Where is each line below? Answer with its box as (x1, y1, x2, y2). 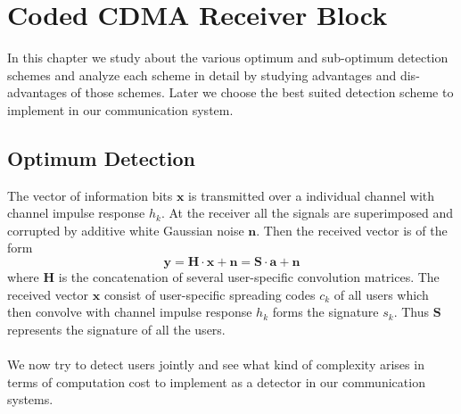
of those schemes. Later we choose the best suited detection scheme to (70, 83, 454, 102)
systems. (7, 390, 54, 409)
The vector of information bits (7, 186, 173, 204)
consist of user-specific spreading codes (103, 285, 316, 303)
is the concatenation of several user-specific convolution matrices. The (58, 268, 440, 286)
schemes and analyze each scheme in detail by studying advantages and (7, 65, 397, 84)
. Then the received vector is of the (256, 220, 448, 239)
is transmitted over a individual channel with (188, 186, 435, 204)
